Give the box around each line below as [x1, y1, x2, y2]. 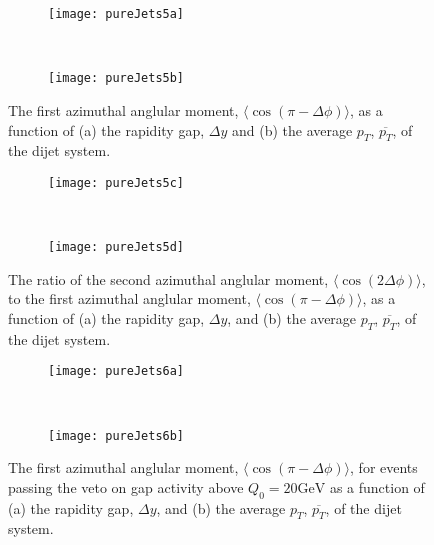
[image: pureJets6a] [48, 364, 185, 379]
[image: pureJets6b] [48, 428, 185, 443]
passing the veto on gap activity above [8, 476, 244, 497]
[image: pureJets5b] [48, 71, 185, 86]
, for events [350, 457, 418, 478]
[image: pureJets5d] [48, 240, 185, 255]
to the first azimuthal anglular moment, [8, 288, 251, 309]
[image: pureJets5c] [48, 175, 185, 190]
